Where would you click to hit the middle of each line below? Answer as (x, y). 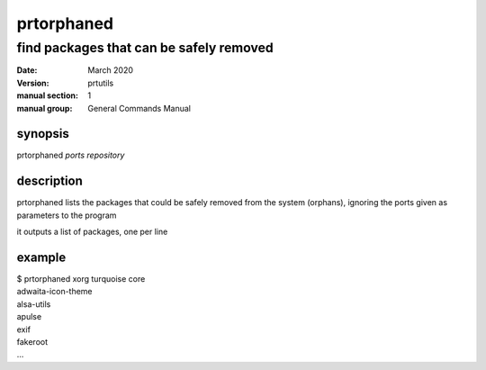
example (41, 257)
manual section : (47, 95)
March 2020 (111, 70)
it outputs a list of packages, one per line (92, 232)
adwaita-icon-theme (55, 292)
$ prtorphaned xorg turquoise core (81, 279)
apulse (29, 317)
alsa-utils (34, 304)
